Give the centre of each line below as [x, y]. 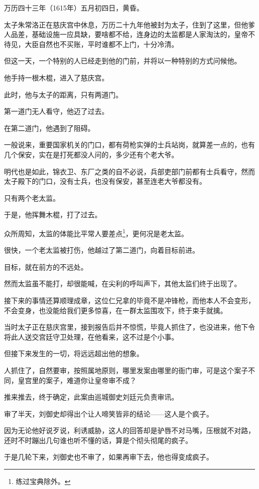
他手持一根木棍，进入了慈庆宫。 [56, 77]
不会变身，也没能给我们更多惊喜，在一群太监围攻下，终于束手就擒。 [116, 310]
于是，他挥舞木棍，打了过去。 [53, 215]
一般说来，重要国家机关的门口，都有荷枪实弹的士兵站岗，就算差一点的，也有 [129, 145]
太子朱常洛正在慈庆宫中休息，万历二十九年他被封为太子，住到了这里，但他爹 [129, 24]
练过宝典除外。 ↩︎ [43, 481]
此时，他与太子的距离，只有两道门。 [63, 94]
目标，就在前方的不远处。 [46, 266]
